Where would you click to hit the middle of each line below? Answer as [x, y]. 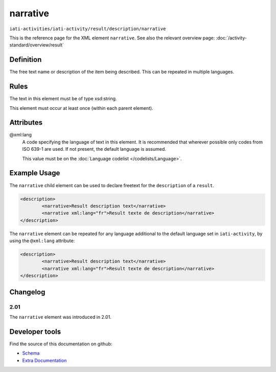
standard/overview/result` [37, 45]
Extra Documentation [44, 360]
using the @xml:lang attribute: [42, 241]
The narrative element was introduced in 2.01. [61, 317]
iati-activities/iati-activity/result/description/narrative [88, 29]
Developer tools [35, 331]
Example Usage [35, 173]
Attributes [26, 123]
